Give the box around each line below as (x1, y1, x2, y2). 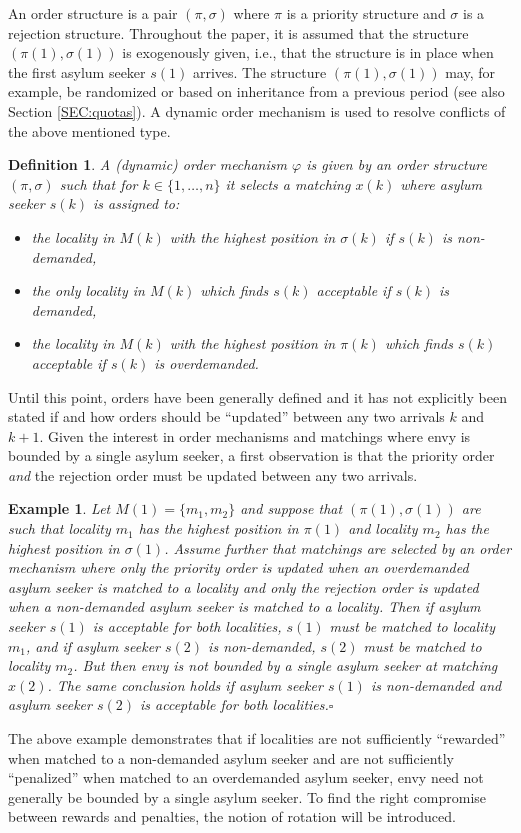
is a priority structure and (286, 3, 446, 23)
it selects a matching (225, 173, 351, 194)
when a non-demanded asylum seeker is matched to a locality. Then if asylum (8, 596, 481, 617)
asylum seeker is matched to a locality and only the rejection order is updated (8, 576, 479, 597)
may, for (445, 61, 496, 82)
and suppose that (240, 498, 343, 519)
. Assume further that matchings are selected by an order (164, 537, 512, 558)
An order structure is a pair (8, 3, 178, 23)
